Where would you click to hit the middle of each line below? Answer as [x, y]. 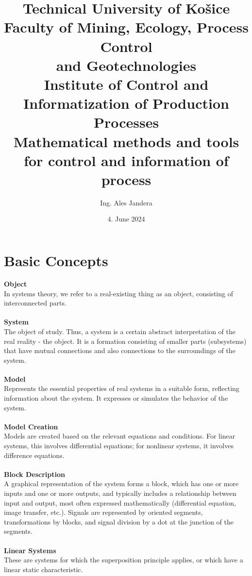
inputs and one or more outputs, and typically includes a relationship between [120, 493]
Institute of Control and [126, 84]
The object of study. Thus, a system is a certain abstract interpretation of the [120, 331]
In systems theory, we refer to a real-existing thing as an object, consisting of [118, 293]
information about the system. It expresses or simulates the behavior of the [116, 398]
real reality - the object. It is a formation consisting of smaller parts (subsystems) [125, 341]
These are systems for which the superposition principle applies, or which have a [124, 560]
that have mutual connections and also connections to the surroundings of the [120, 350]
